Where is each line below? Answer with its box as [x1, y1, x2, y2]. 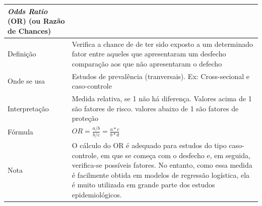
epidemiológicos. [72, 189, 122, 199]
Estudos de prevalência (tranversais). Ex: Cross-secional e [72, 71, 250, 81]
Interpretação [8, 103, 49, 113]
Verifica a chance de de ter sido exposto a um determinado [72, 38, 253, 49]
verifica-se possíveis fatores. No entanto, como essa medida [72, 160, 252, 170]
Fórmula [8, 126, 33, 137]
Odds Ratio [8, 6, 48, 16]
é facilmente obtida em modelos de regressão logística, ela [72, 169, 250, 180]
